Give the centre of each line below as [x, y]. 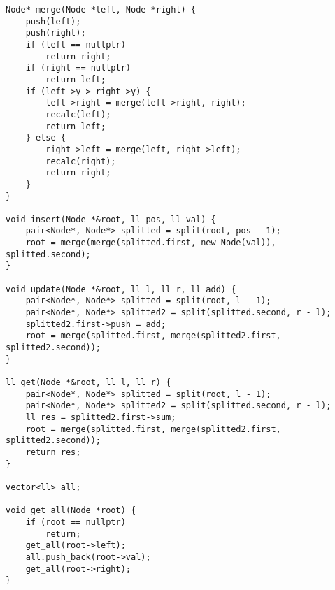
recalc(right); [81, 161]
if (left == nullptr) [76, 44]
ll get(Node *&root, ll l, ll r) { [88, 382]
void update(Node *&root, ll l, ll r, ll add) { [121, 289]
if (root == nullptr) [76, 522]
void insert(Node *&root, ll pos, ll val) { [111, 219]
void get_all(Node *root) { [71, 511]
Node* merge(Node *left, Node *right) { [101, 10]
